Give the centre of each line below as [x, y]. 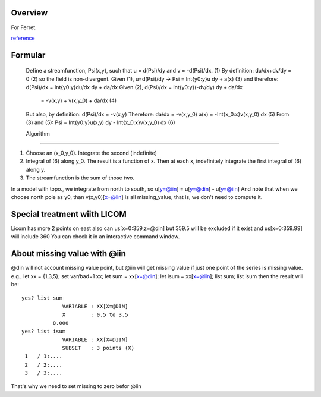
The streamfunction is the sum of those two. [80, 178]
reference [23, 38]
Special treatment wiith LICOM [69, 214]
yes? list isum [44, 331]
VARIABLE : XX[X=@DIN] [95, 306]
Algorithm [38, 133]
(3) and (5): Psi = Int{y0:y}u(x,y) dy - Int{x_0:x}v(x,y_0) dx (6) [100, 122]
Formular [28, 55]
